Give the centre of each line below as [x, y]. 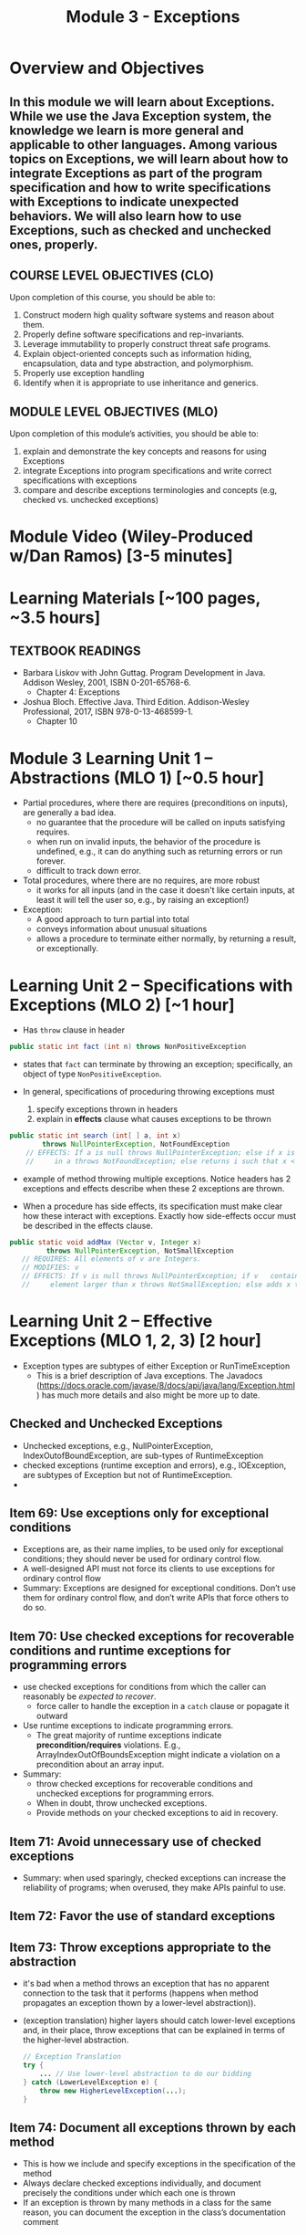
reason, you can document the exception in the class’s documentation [154, 2212]
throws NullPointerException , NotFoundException [136, 1144]
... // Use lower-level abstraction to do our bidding [146, 2074]
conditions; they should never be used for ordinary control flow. [142, 1559]
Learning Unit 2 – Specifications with [151, 986]
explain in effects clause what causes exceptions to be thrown [153, 1119]
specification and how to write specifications [140, 188]
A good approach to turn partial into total [112, 919]
